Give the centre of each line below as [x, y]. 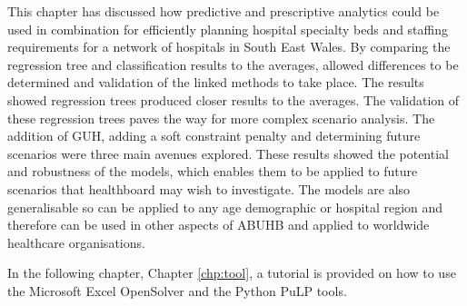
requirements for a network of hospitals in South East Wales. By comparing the [229, 47]
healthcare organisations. [76, 242]
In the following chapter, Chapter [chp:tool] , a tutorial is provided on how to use [232, 273]
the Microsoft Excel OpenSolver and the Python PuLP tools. [177, 290]
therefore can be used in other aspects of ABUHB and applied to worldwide [219, 225]
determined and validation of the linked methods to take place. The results [216, 82]
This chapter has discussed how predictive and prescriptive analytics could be [224, 11]
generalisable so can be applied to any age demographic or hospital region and [225, 207]
